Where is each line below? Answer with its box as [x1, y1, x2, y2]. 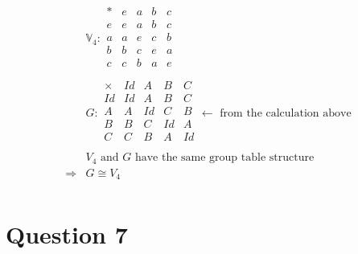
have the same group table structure [134, 152, 315, 164]
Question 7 [6, 217, 128, 250]
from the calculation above [220, 107, 352, 119]
